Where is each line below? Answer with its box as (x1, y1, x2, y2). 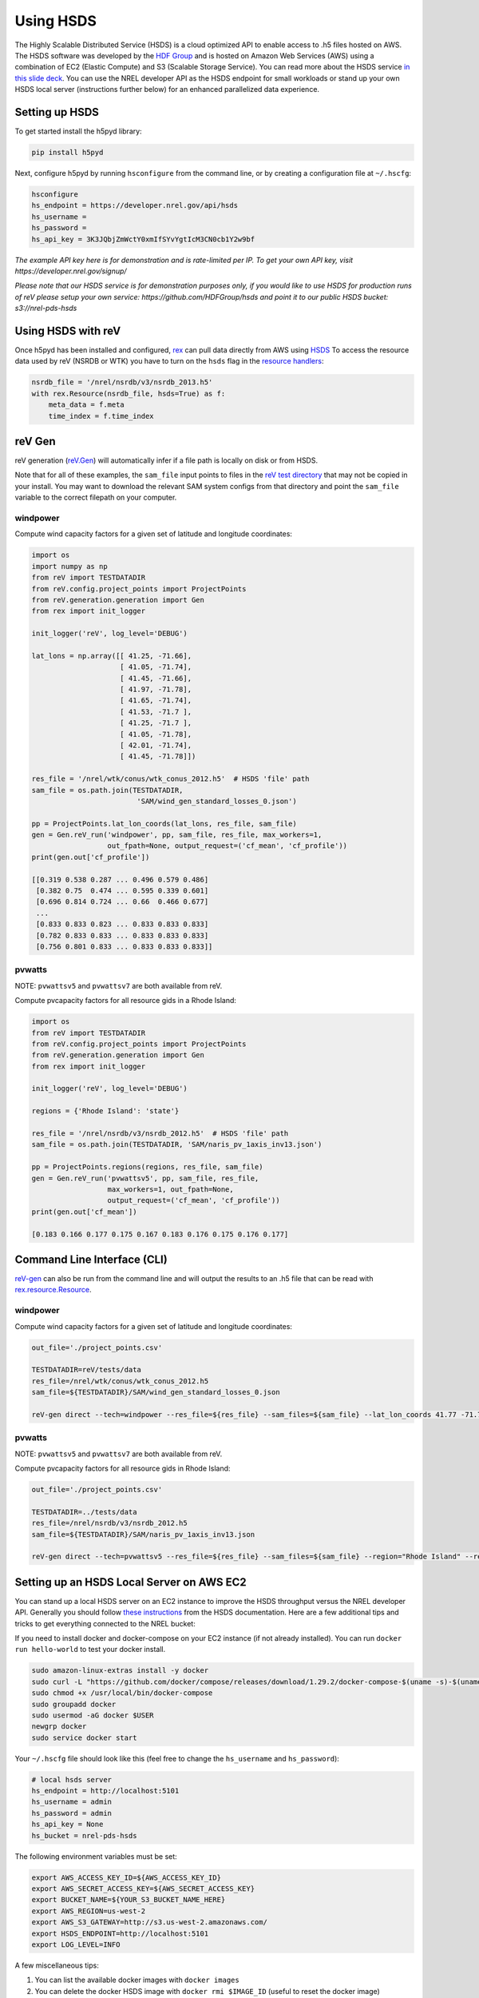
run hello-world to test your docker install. (14, 1645, 166, 1654)
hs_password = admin (31, 1809, 112, 1817)
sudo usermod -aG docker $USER (31, 1710, 155, 1720)
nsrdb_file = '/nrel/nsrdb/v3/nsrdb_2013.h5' (31, 378, 213, 387)
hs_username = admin (31, 1797, 112, 1806)
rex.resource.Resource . (14, 1285, 92, 1295)
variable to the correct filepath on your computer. (14, 492, 177, 503)
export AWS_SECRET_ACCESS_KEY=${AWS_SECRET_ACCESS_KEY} (31, 1885, 255, 1893)
